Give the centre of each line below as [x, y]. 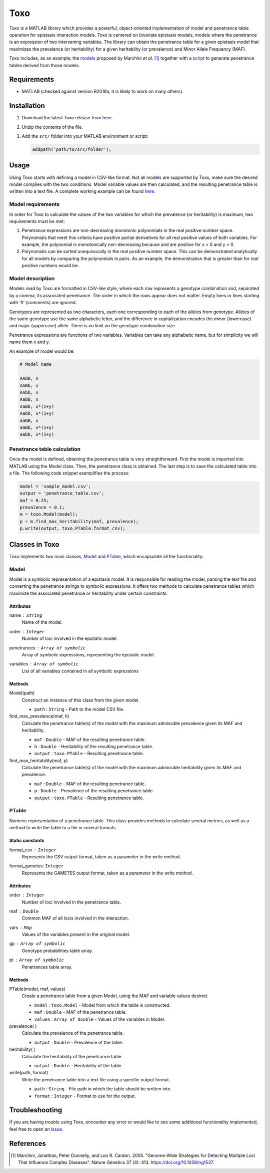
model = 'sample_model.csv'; [55, 486]
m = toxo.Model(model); [49, 514]
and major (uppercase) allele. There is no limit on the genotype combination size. [93, 326]
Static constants [27, 841]
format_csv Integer [33, 850]
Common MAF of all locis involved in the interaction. [75, 918]
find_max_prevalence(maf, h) [39, 716]
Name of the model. [42, 622]
